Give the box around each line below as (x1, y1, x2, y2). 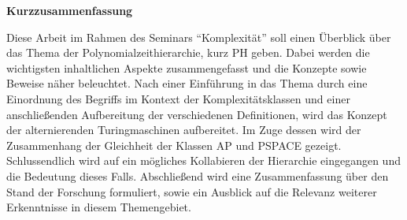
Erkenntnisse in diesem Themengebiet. (6, 199, 191, 215)
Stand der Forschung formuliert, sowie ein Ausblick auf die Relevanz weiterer (6, 183, 377, 199)
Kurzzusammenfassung (6, 2, 133, 18)
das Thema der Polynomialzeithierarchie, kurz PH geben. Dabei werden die (6, 44, 370, 61)
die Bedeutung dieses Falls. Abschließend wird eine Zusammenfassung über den (6, 167, 389, 184)
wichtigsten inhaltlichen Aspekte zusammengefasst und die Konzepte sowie (6, 59, 367, 76)
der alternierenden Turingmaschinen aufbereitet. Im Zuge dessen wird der (6, 121, 361, 138)
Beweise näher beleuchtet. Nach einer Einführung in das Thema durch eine (6, 75, 368, 91)
